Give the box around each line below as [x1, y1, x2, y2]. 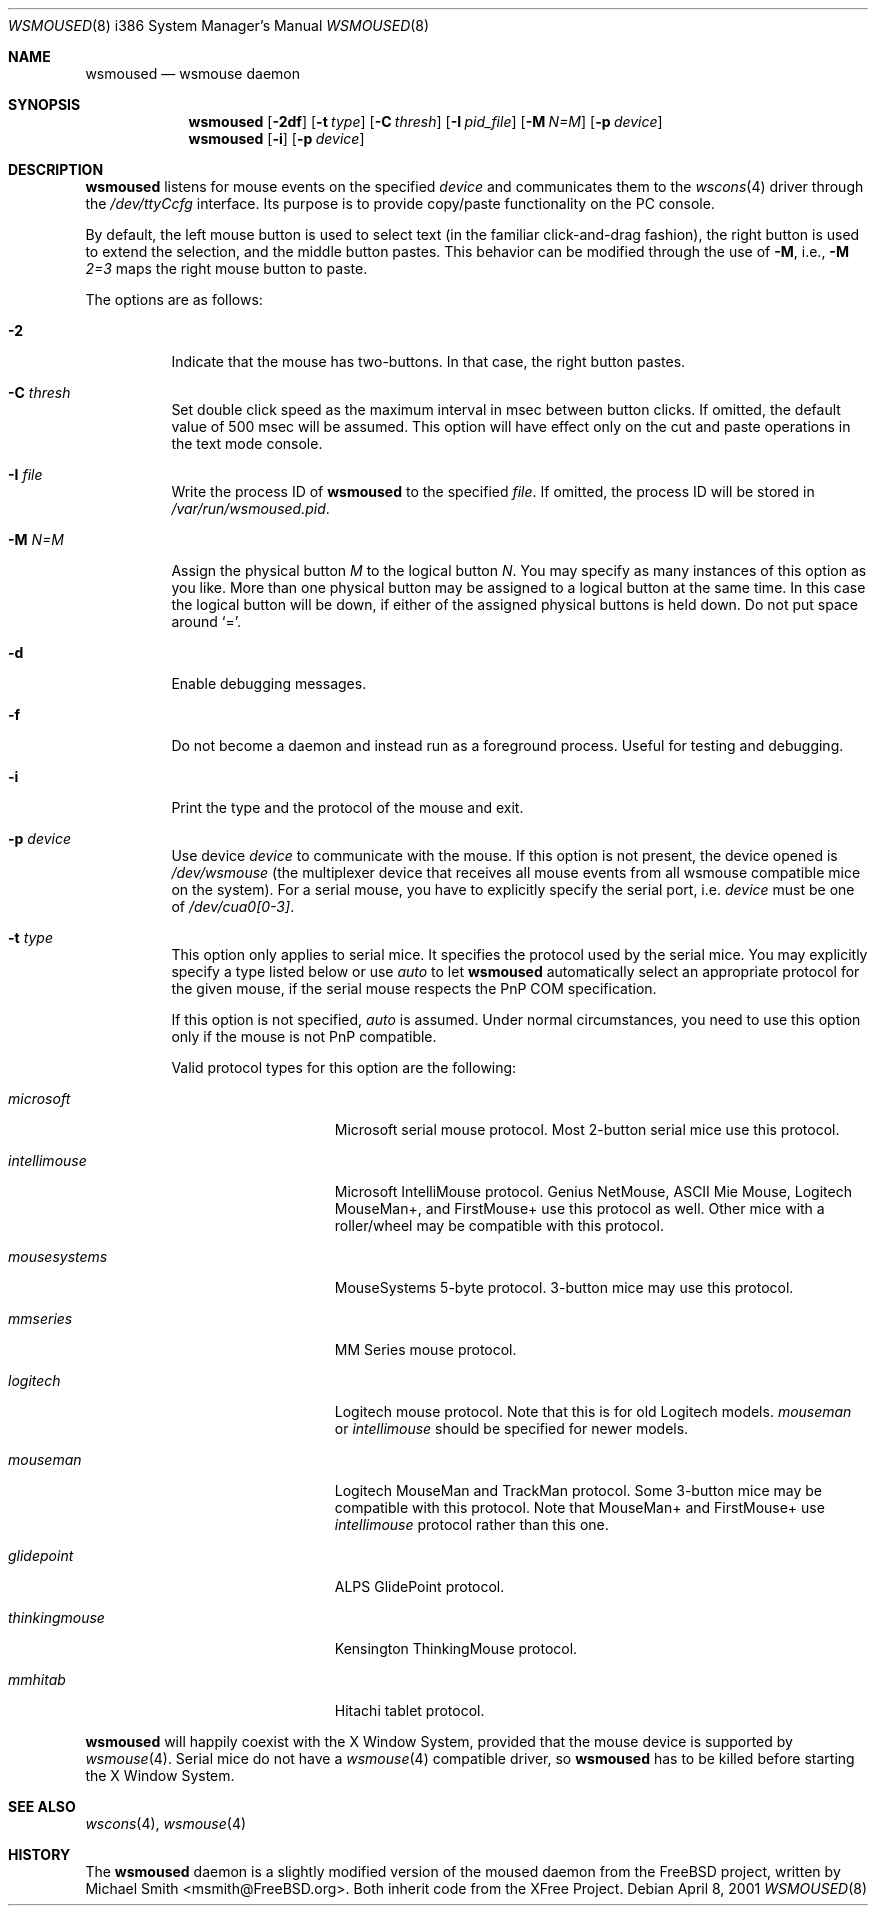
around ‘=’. [171, 613, 241, 630]
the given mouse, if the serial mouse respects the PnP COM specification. [171, 980, 657, 997]
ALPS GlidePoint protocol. [334, 1578, 505, 1595]
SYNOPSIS [8, 96, 81, 113]
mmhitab [8, 1671, 66, 1688]
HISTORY [8, 1846, 71, 1863]
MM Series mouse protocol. [334, 1341, 517, 1358]
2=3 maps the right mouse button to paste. [85, 260, 368, 277]
